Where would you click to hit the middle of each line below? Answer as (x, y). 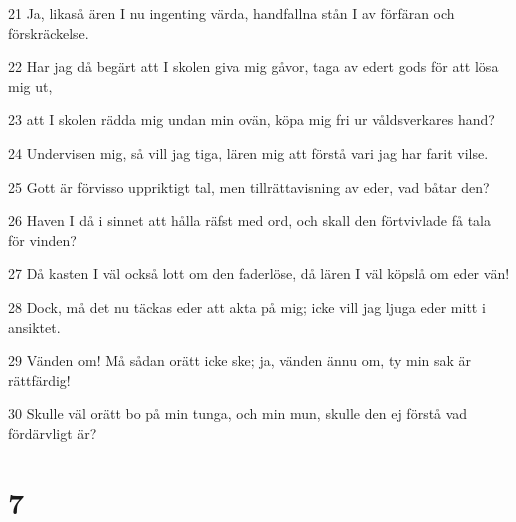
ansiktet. (34, 326)
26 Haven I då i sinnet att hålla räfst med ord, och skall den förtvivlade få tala (249, 220)
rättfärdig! (39, 379)
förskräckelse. (48, 32)
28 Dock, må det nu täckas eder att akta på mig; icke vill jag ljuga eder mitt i (247, 306)
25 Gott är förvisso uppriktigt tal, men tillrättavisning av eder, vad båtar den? (249, 186)
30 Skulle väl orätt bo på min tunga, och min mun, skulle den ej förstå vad (238, 413)
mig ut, (30, 85)
